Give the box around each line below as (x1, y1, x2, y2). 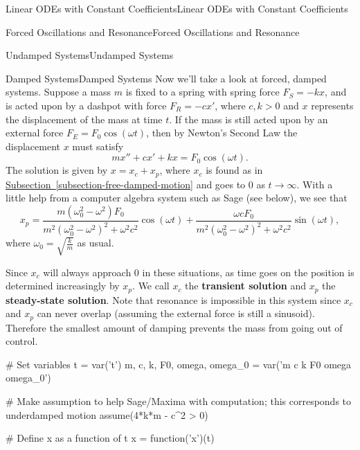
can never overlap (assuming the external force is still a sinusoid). (37, 306, 315, 321)
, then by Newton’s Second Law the (146, 125, 298, 140)
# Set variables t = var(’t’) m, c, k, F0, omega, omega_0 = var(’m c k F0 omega (6, 357, 352, 371)
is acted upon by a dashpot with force (6, 98, 167, 112)
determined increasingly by (6, 278, 120, 293)
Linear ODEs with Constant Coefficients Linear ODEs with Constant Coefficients (6, 1, 348, 15)
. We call (132, 278, 170, 293)
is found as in (206, 163, 263, 177)
